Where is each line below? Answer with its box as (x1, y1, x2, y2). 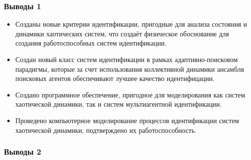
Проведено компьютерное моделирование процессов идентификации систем (15, 115, 239, 125)
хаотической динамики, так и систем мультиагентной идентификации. (15, 99, 222, 109)
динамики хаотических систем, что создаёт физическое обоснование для (15, 28, 229, 38)
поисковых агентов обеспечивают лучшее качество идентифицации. (15, 73, 215, 83)
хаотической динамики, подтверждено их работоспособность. (15, 125, 197, 135)
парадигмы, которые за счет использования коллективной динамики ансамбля (15, 64, 244, 74)
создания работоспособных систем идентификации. (15, 38, 167, 48)
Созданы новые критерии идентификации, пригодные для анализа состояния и (15, 19, 247, 29)
